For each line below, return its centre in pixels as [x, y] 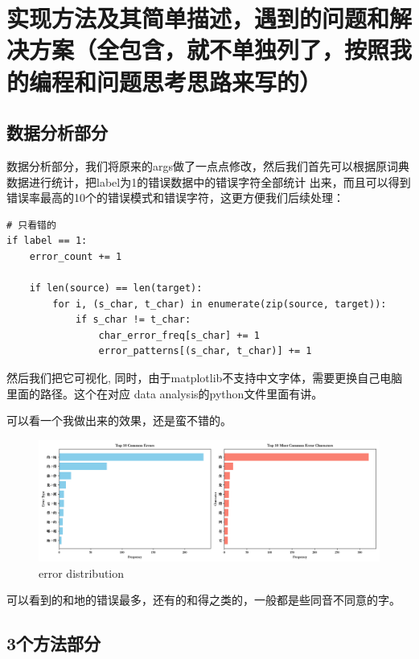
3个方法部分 [54, 643]
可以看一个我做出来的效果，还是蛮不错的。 [119, 420]
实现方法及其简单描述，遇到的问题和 [198, 18]
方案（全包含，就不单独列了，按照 [209, 49]
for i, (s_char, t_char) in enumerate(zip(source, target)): [220, 304]
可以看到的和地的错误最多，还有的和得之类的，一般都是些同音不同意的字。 [203, 600]
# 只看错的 [31, 225]
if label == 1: [47, 241]
